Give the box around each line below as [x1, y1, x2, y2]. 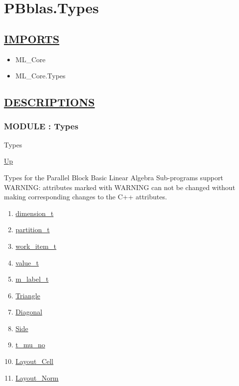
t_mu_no [15, 339, 46, 350]
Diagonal [15, 307, 43, 317]
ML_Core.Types [15, 71, 66, 81]
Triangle [15, 290, 41, 300]
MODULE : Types [4, 120, 78, 132]
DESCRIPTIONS [4, 95, 95, 110]
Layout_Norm [15, 372, 59, 383]
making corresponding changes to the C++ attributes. [4, 192, 167, 202]
